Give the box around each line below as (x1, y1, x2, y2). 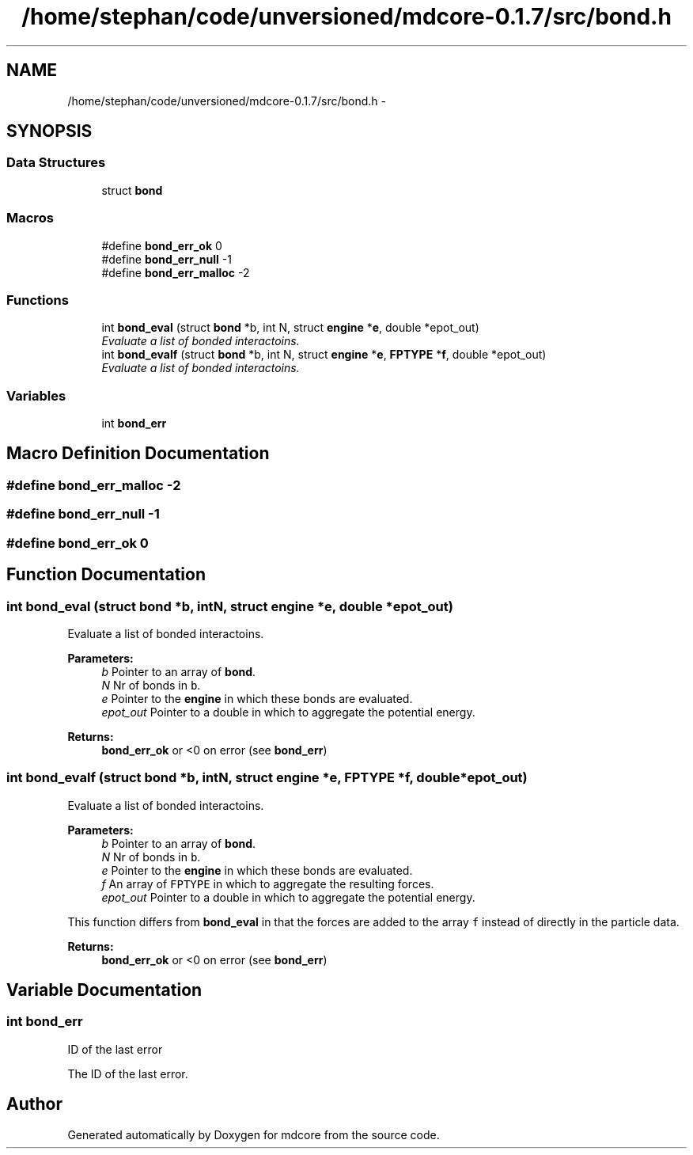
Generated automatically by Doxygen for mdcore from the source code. (67, 1127, 440, 1142)
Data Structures (6, 154, 106, 171)
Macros (6, 210, 54, 226)
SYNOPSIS (6, 121, 93, 142)
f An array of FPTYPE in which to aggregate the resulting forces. (101, 876, 434, 891)
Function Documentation (6, 564, 206, 585)
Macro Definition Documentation (6, 443, 270, 464)
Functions (6, 291, 69, 308)
